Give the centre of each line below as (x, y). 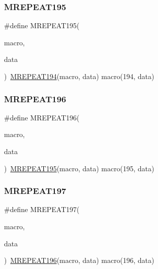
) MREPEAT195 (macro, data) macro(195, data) (79, 168)
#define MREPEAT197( (42, 209)
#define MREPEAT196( (42, 117)
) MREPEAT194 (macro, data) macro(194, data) (79, 76)
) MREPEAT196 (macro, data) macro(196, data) (79, 260)
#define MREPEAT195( (42, 25)
